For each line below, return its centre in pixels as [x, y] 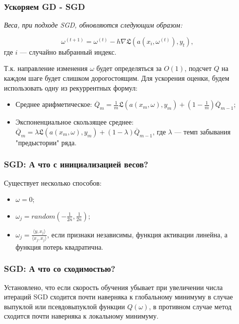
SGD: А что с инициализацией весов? [76, 164]
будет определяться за [129, 68]
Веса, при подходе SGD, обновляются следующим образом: [93, 25]
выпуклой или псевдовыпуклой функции [65, 306]
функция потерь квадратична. [59, 246]
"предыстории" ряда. [46, 142]
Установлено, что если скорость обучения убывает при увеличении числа [113, 287]
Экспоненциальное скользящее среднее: [75, 122]
